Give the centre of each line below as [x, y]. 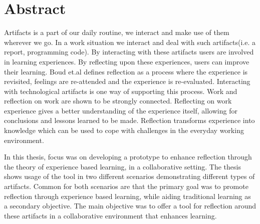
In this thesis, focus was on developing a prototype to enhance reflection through [128, 157]
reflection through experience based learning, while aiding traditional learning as [127, 196]
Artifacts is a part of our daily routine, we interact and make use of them [117, 32]
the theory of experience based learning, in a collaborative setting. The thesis [122, 166]
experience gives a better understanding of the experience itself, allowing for [121, 110]
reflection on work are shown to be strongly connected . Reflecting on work [118, 101]
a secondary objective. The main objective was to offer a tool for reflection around [130, 206]
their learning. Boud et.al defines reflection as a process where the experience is [126, 71]
